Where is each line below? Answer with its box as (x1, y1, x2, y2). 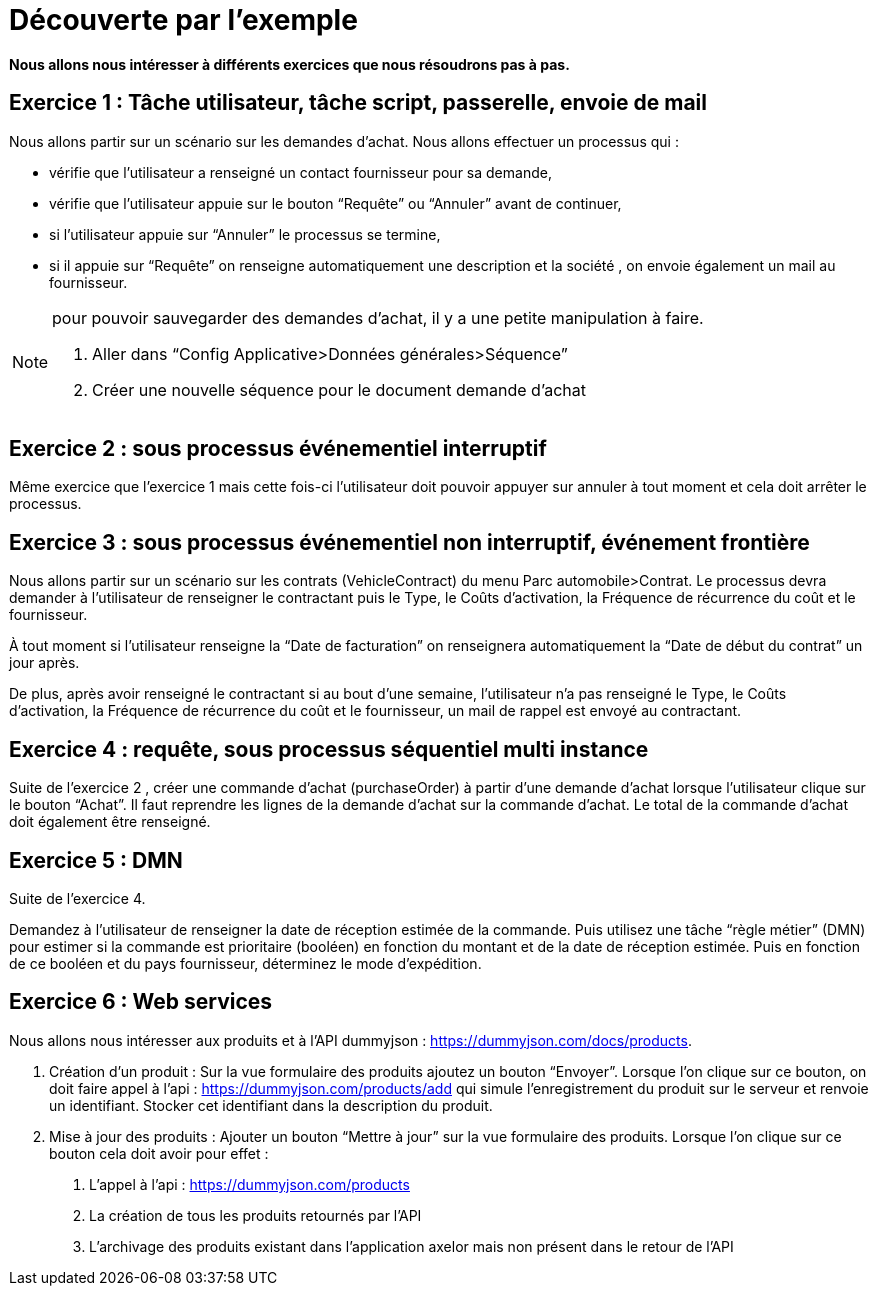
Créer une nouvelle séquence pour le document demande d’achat (92, 379, 586, 400)
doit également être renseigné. (9, 813, 211, 831)
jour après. (9, 654, 80, 672)
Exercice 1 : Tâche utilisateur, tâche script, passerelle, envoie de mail (9, 90, 708, 116)
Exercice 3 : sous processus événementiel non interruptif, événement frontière (9, 529, 810, 555)
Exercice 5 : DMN (9, 847, 183, 873)
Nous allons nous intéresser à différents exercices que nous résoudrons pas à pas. (9, 55, 570, 73)
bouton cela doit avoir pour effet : (49, 1144, 269, 1162)
